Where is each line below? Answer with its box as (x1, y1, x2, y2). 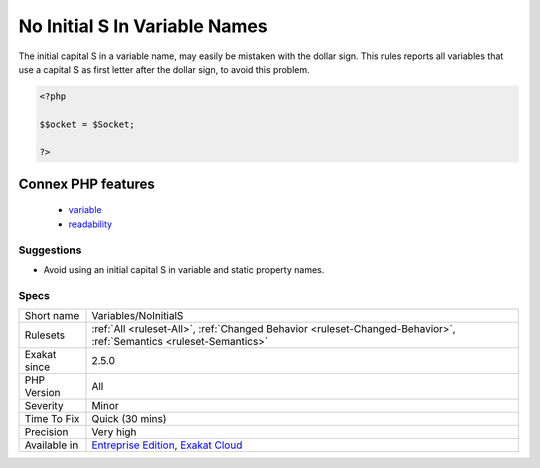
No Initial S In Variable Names (18, 15, 269, 37)
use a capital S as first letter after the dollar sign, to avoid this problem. (18, 63, 310, 75)
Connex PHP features (18, 175, 155, 192)
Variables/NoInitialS (91, 309, 184, 323)
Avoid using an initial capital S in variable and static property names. (43, 264, 325, 276)
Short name (24, 309, 80, 323)
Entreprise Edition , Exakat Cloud (91, 438, 243, 452)
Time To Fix (24, 412, 80, 426)
